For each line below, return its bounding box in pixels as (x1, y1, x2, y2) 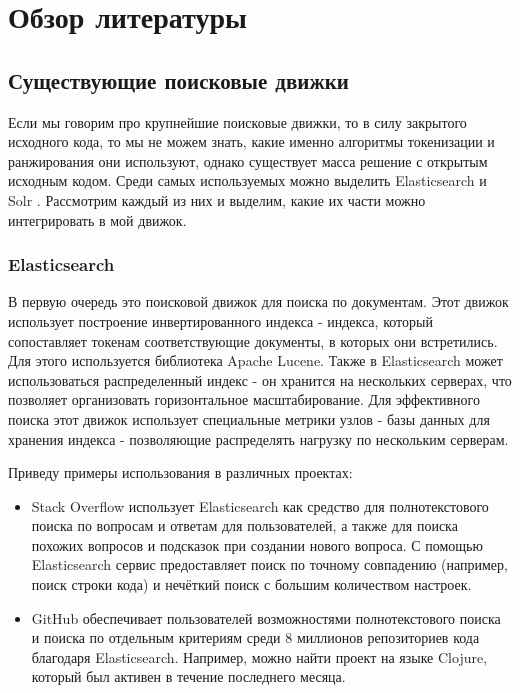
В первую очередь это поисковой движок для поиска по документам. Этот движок (8, 291, 509, 312)
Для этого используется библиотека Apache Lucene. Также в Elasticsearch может (8, 350, 503, 371)
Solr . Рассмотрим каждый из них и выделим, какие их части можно (8, 189, 426, 210)
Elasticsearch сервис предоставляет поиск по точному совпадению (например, (31, 554, 508, 575)
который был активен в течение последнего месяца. (31, 666, 346, 687)
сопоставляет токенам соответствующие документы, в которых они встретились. (8, 330, 498, 351)
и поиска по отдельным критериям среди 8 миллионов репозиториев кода (31, 627, 480, 648)
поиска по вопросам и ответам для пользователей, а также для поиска (31, 515, 458, 536)
